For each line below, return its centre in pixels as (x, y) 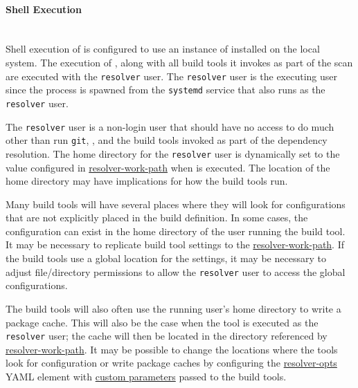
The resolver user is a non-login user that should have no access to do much (170, 126)
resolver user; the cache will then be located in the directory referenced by (167, 336)
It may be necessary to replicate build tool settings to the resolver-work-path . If (175, 244)
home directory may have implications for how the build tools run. (147, 181)
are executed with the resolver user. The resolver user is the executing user (171, 76)
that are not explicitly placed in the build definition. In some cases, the (157, 218)
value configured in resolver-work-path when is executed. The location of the (168, 167)
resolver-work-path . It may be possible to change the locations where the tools (172, 349)
